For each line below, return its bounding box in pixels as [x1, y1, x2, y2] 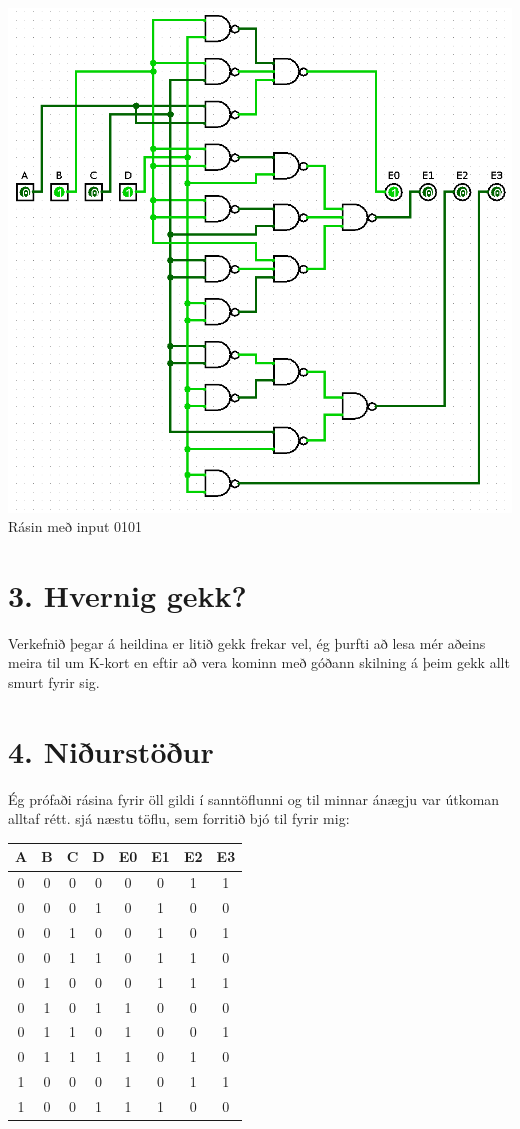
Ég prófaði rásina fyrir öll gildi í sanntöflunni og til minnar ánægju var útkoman [8, 788, 500, 809]
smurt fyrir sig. [8, 672, 100, 693]
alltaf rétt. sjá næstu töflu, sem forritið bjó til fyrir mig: [8, 808, 350, 829]
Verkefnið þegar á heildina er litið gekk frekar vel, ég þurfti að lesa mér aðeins [8, 632, 486, 653]
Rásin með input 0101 [8, 516, 143, 537]
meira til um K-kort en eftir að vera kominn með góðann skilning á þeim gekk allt [8, 652, 510, 673]
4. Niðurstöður [8, 730, 214, 771]
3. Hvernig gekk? [8, 574, 247, 615]
